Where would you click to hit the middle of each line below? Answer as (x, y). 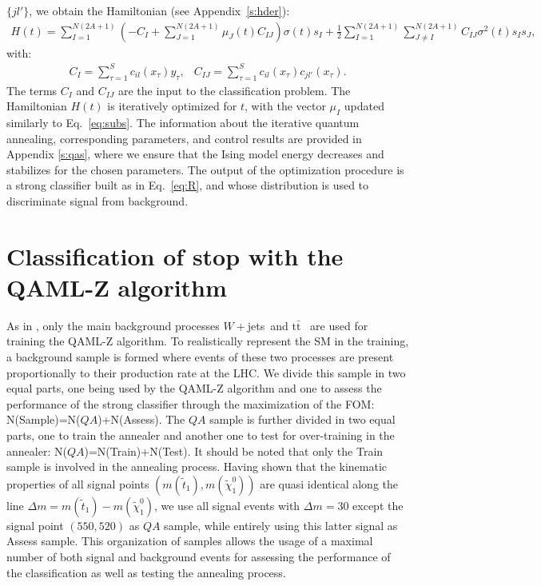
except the (378, 505)
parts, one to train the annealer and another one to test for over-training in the (201, 435)
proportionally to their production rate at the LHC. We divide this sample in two (206, 372)
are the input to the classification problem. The (234, 90)
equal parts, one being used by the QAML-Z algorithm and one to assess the (194, 388)
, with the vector (285, 106)
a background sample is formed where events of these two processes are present (200, 357)
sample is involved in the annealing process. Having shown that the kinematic (197, 466)
